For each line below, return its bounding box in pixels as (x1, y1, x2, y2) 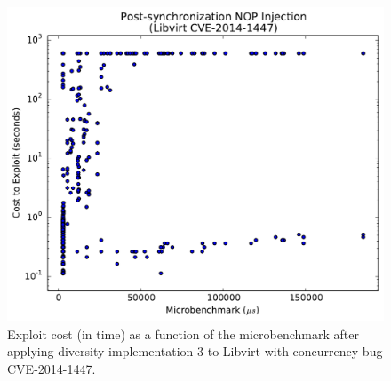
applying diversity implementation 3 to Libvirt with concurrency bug (7, 342, 383, 361)
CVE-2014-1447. (7, 359, 96, 377)
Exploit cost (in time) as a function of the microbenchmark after (7, 324, 359, 343)
